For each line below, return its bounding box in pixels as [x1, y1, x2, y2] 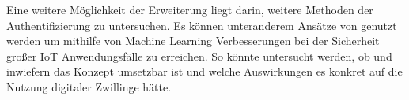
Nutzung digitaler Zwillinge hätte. [6, 78, 172, 94]
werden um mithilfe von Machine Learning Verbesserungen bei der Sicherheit [6, 32, 380, 49]
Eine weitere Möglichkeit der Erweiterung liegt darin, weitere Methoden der [6, 2, 373, 17]
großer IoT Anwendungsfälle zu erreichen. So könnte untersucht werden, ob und [6, 47, 392, 64]
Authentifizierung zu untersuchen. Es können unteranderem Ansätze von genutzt [6, 17, 397, 33]
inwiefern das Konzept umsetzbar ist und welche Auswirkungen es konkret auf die [6, 63, 403, 80]
